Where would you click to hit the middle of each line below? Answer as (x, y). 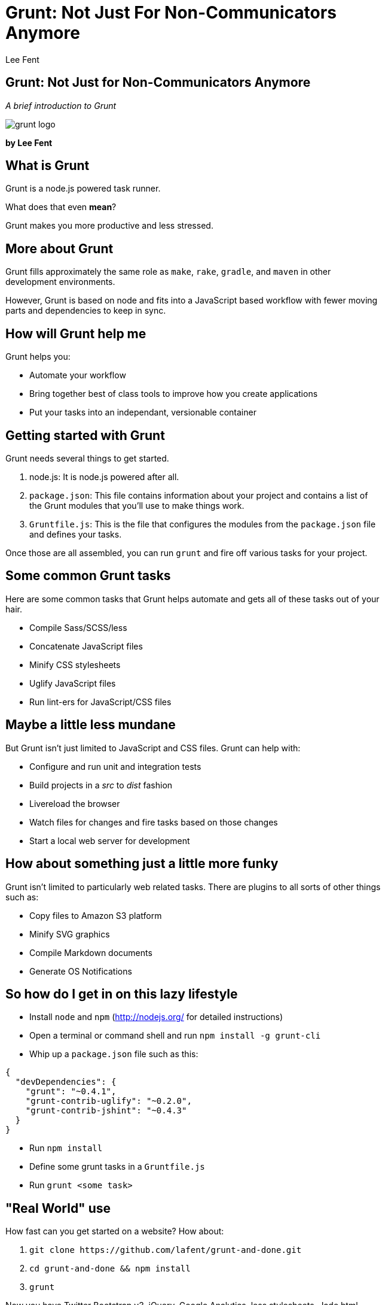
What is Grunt (48, 166)
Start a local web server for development (110, 840)
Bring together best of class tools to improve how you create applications (174, 394)
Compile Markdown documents (91, 952)
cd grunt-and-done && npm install (110, 1269)
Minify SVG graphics (70, 934)
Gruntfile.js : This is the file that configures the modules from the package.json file (203, 524)
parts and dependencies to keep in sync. (86, 311)
